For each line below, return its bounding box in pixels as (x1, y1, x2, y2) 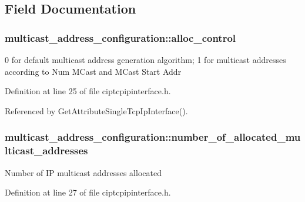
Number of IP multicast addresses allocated (5, 166, 162, 178)
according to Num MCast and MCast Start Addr (5, 65, 182, 77)
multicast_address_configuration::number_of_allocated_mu (5, 130, 301, 144)
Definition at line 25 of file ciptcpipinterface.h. (5, 85, 171, 97)
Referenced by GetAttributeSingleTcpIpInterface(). (5, 104, 188, 117)
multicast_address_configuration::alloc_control (5, 30, 236, 45)
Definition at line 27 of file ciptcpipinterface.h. (5, 186, 171, 198)
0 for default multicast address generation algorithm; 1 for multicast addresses (5, 54, 286, 65)
